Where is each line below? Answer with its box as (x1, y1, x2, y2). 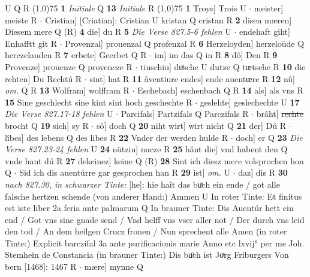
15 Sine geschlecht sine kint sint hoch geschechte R (5, 95, 192, 108)
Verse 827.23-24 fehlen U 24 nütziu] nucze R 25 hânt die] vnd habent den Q (5, 143, 288, 155)
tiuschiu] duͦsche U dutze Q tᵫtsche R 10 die (140, 60, 306, 73)
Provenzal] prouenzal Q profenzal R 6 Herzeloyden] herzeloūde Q (65, 37, 305, 49)
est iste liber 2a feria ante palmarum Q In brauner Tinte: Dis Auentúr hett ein (5, 201, 294, 214)
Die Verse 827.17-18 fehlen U (5, 107, 113, 120)
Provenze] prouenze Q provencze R (5, 60, 133, 73)
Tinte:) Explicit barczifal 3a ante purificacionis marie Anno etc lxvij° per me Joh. (5, 236, 305, 249)
